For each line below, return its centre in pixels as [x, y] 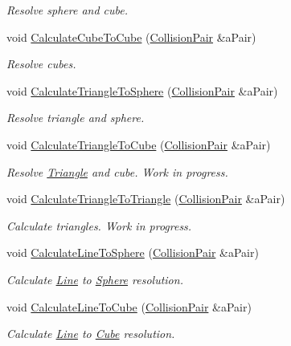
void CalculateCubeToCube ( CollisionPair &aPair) [131, 37]
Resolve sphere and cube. [68, 10]
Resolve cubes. [41, 64]
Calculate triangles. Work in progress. [99, 225]
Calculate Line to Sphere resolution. [95, 279]
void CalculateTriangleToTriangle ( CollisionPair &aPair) [146, 199]
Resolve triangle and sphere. [76, 118]
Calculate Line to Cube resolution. [91, 334]
